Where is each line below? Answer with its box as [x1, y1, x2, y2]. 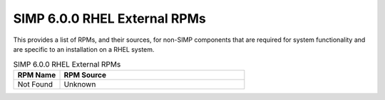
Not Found [17, 79, 53, 89]
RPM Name [17, 70, 56, 79]
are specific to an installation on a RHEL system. [13, 45, 155, 53]
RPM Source [63, 70, 107, 79]
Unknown [63, 79, 96, 89]
